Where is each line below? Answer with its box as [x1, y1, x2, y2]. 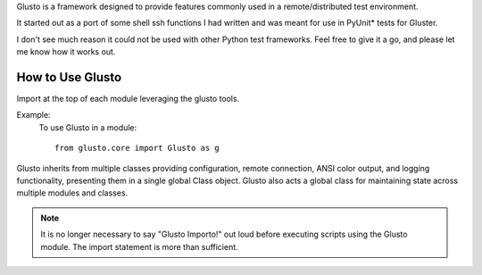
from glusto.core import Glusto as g [54, 143, 220, 154]
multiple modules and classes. [16, 187, 129, 198]
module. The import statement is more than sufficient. [40, 241, 238, 252]
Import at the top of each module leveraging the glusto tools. [16, 94, 240, 104]
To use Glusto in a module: [38, 121, 137, 133]
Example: [16, 110, 51, 121]
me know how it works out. [16, 46, 116, 57]
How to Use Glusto [16, 70, 122, 85]
